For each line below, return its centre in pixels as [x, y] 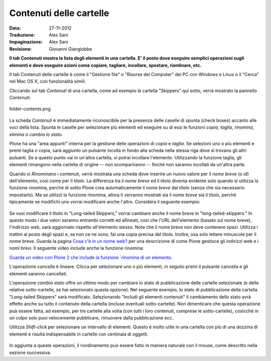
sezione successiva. [30, 352]
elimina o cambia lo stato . [36, 134]
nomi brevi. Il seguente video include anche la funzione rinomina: [77, 248]
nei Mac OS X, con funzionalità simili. [48, 81]
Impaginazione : [26, 42]
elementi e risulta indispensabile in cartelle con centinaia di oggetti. [79, 334]
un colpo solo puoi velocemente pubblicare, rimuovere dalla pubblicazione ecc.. [92, 318]
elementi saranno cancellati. [38, 273]
